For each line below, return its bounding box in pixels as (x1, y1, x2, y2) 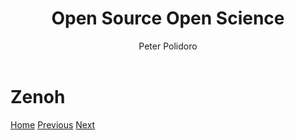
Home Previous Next (10, 118, 96, 131)
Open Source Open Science (51, 7, 285, 30)
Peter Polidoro (138, 40, 198, 52)
